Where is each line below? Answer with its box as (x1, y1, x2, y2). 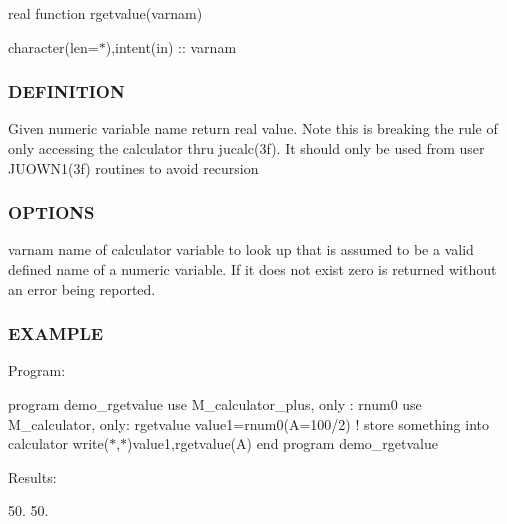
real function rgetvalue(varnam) (8, 3, 203, 23)
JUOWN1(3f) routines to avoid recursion (8, 157, 259, 178)
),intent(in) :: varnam (105, 36, 237, 57)
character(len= (8, 36, 99, 57)
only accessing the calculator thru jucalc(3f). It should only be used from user (8, 138, 485, 158)
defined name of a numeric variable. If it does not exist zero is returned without (8, 259, 497, 279)
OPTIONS (8, 200, 95, 225)
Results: (8, 466, 57, 487)
